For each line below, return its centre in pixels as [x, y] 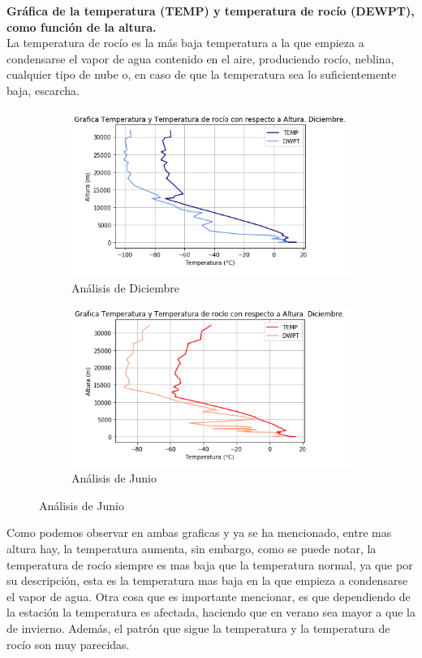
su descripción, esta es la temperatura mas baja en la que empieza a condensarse [207, 580]
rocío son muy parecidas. [68, 644]
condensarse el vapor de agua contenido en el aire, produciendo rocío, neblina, [200, 58]
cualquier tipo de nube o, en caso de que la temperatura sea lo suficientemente [202, 74]
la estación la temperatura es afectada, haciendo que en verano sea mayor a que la [211, 612]
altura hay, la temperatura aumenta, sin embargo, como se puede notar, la [192, 548]
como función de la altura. [82, 26]
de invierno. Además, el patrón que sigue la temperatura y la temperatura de [198, 628]
